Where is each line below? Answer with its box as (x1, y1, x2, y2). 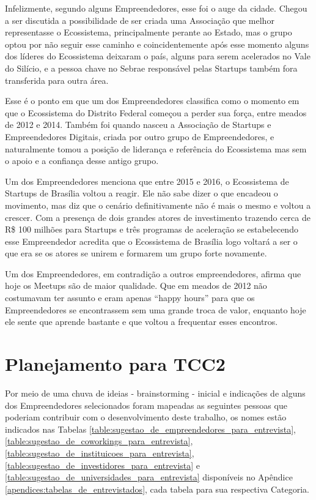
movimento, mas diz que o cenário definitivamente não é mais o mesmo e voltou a (5, 198, 311, 211)
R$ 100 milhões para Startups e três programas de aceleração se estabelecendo (5, 223, 298, 236)
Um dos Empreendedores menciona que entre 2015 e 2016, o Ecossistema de (5, 174, 289, 187)
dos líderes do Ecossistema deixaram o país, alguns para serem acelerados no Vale (5, 50, 310, 62)
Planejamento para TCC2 (5, 351, 226, 376)
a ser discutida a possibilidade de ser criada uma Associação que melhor (5, 13, 274, 26)
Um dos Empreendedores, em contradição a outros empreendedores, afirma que (5, 267, 301, 280)
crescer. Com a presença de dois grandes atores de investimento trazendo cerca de (5, 211, 310, 223)
